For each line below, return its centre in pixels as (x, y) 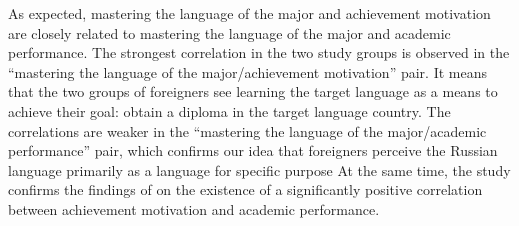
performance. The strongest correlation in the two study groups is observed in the (259, 52)
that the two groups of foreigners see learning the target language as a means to (253, 91)
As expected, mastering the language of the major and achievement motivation (249, 13)
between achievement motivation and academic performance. (194, 208)
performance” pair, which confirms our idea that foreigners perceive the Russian (253, 150)
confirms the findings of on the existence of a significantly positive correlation (245, 189)
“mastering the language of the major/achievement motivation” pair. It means (247, 71)
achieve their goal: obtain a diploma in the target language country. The (229, 110)
